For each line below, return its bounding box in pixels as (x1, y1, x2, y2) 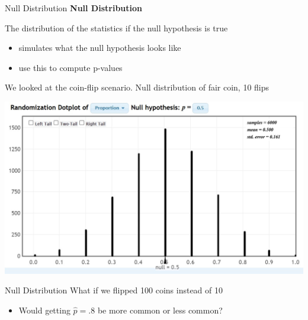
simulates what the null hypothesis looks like (18, 41, 181, 54)
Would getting (18, 304, 70, 316)
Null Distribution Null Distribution (5, 2, 143, 14)
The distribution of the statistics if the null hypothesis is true (5, 21, 228, 34)
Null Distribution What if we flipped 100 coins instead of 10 (5, 284, 223, 296)
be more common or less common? (97, 304, 223, 316)
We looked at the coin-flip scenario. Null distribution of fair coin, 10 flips (5, 81, 269, 93)
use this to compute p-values (18, 61, 123, 73)
